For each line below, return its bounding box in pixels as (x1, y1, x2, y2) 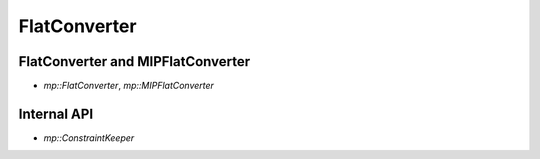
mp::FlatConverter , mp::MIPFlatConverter (43, 80, 215, 92)
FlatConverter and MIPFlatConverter (18, 53, 251, 70)
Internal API (18, 105, 94, 122)
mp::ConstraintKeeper (43, 131, 135, 144)
